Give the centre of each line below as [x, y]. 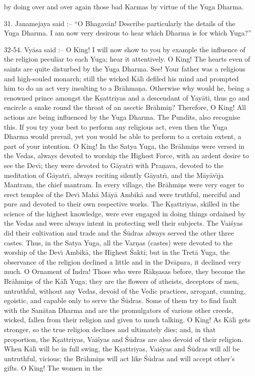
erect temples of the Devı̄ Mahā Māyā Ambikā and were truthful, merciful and [122, 194]
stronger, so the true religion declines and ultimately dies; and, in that [110, 329]
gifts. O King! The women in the [53, 368]
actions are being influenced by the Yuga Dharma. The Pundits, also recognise [122, 117]
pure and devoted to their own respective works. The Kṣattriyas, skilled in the [122, 204]
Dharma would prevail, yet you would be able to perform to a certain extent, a [123, 136]
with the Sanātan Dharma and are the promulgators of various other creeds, [119, 310]
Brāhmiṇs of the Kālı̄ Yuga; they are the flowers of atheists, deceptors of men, [121, 281]
